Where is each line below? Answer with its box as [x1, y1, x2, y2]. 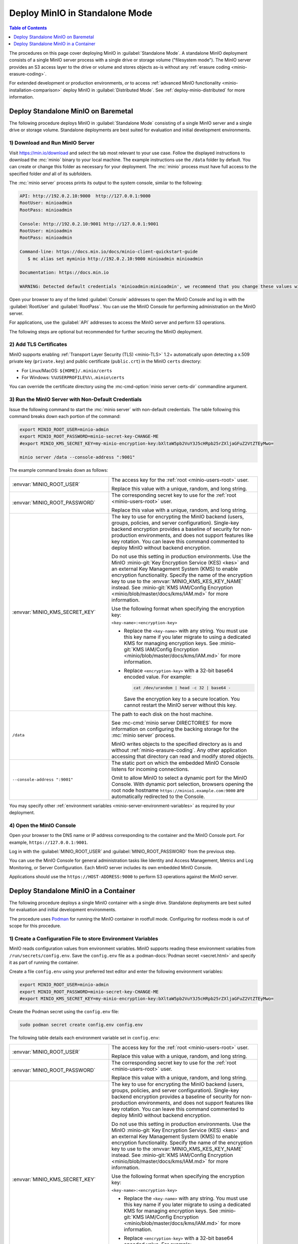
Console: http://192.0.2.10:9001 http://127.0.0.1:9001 [19, 221, 159, 226]
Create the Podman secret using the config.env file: [9, 1009, 119, 1015]
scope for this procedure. [9, 923, 62, 929]
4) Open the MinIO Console [9, 822, 76, 829]
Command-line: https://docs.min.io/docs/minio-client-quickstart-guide [19, 249, 198, 255]
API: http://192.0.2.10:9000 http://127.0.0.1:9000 [19, 193, 151, 199]
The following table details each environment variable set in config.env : [9, 1035, 160, 1041]
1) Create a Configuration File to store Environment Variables [9, 935, 158, 942]
